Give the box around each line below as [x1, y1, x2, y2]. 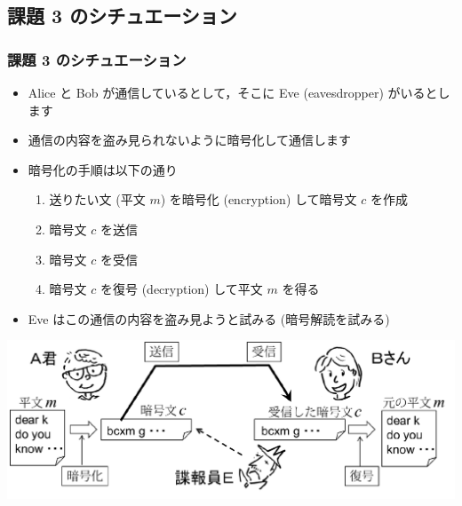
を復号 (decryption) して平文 [100, 280, 263, 298]
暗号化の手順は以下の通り [28, 160, 178, 178]
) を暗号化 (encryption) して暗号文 [160, 190, 357, 209]
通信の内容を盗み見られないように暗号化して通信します [28, 130, 352, 149]
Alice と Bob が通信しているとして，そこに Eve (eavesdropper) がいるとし [28, 83, 450, 101]
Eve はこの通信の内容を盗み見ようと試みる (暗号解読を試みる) [28, 309, 390, 328]
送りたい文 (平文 [49, 190, 146, 209]
